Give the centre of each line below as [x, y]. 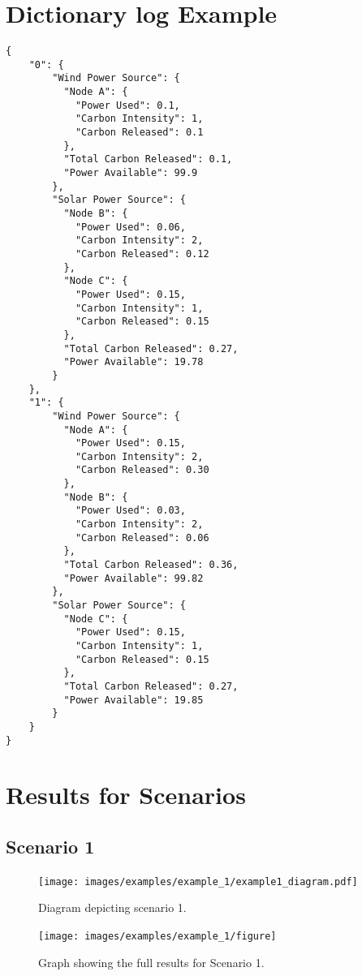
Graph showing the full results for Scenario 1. [151, 962]
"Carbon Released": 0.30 [142, 470]
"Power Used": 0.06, [130, 227]
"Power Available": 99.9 [131, 173]
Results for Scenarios [126, 795]
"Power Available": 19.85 [134, 700]
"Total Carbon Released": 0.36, [151, 565]
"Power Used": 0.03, [130, 511]
